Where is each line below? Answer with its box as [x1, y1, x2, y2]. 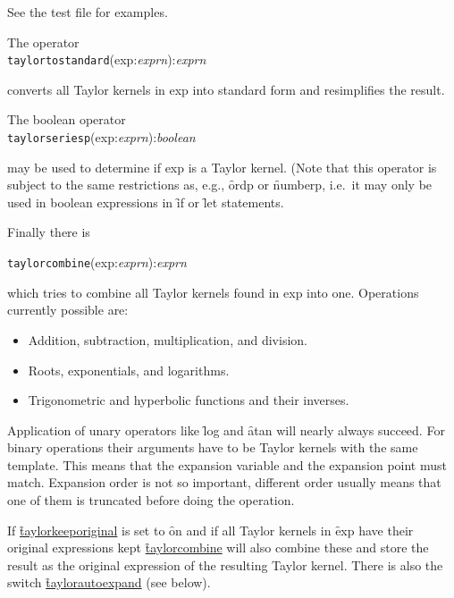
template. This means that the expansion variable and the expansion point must [7, 455, 447, 474]
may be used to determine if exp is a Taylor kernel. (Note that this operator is [7, 157, 437, 176]
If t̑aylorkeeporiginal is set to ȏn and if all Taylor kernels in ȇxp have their [7, 520, 414, 539]
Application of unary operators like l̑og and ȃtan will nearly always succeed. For [7, 420, 445, 439]
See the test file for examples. [7, 3, 168, 21]
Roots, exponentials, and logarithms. [28, 360, 230, 379]
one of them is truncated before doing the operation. [7, 491, 295, 510]
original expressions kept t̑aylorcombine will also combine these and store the [7, 538, 429, 557]
